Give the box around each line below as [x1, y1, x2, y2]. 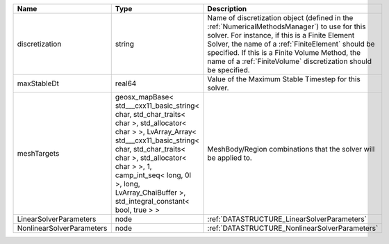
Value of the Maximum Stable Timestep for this [207, 74, 361, 83]
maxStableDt [17, 79, 59, 88]
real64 [115, 79, 137, 88]
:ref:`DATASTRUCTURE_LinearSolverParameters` [207, 214, 367, 224]
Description [207, 4, 247, 13]
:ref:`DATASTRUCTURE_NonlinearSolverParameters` [207, 223, 379, 233]
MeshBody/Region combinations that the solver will [207, 145, 375, 154]
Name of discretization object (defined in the [207, 13, 354, 22]
